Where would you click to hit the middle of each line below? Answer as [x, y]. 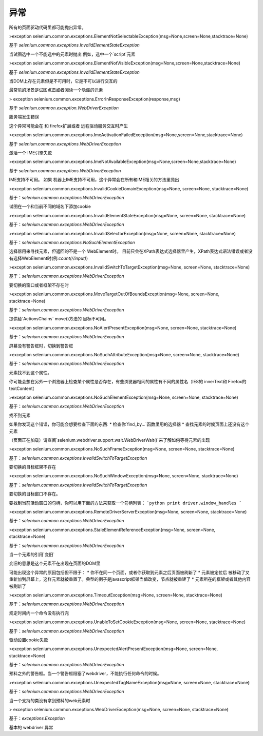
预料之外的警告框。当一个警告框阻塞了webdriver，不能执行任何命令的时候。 [85, 674]
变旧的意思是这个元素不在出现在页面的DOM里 [55, 563]
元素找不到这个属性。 [30, 372]
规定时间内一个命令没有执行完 [39, 613]
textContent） [23, 388]
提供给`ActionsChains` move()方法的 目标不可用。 [59, 319]
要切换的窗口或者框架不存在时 [39, 285]
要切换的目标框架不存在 [32, 467]
